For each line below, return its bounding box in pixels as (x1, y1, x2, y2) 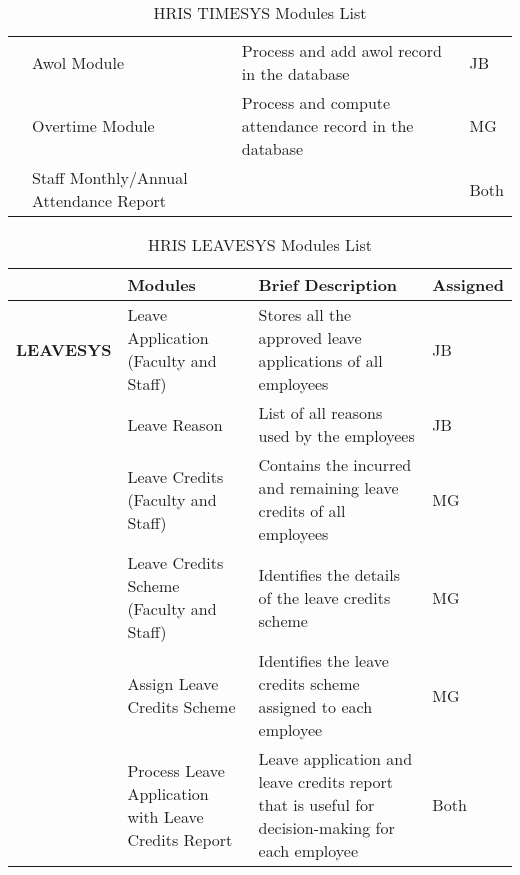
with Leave (127, 804, 204, 828)
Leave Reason (127, 412, 223, 436)
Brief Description (258, 273, 398, 296)
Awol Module (32, 50, 125, 74)
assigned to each (258, 695, 373, 718)
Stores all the (258, 303, 352, 326)
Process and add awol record (241, 39, 442, 62)
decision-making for (258, 816, 395, 839)
